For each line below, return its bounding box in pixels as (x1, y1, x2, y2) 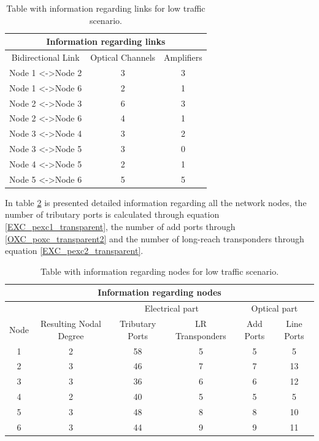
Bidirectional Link (11, 51, 80, 64)
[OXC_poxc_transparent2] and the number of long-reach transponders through (5, 232, 304, 245)
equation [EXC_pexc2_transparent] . (5, 244, 144, 257)
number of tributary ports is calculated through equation (5, 208, 220, 221)
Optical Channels (90, 51, 156, 64)
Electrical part (144, 302, 199, 315)
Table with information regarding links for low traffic (6, 2, 206, 14)
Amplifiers (164, 51, 202, 64)
